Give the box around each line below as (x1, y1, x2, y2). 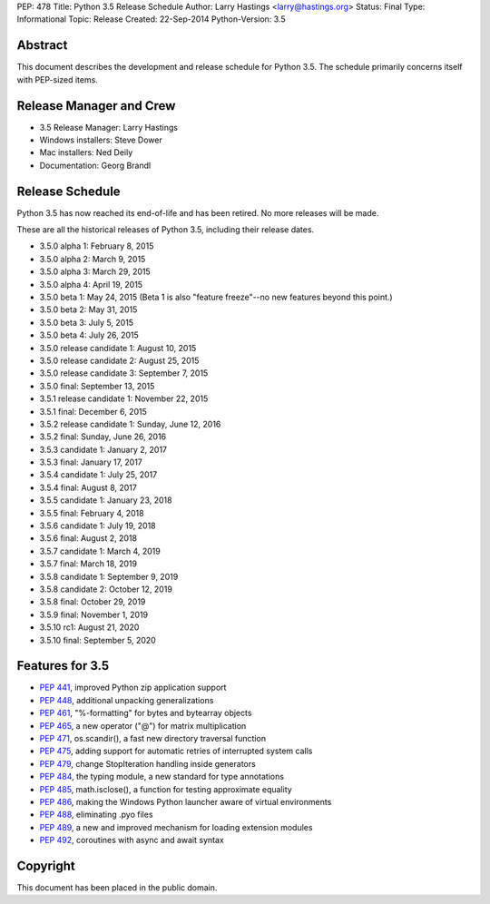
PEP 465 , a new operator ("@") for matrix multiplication (39, 720, 247, 731)
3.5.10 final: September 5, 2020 (39, 634, 156, 645)
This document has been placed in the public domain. (16, 882, 218, 893)
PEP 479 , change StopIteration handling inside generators (39, 758, 256, 769)
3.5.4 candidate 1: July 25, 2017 (39, 469, 158, 480)
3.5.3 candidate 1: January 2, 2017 (39, 444, 168, 455)
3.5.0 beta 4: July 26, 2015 (39, 329, 140, 340)
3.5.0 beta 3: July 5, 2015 (39, 317, 134, 328)
